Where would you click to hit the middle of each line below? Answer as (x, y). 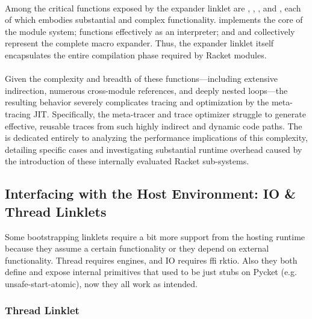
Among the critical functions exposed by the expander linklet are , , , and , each (153, 8)
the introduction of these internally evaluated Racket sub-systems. (127, 161)
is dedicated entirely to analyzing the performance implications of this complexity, (156, 138)
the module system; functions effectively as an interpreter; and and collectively (150, 31)
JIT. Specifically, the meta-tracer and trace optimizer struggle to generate (170, 113)
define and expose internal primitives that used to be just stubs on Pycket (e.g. (151, 272)
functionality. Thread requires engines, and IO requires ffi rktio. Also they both (151, 260)
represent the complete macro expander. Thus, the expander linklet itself (139, 43)
